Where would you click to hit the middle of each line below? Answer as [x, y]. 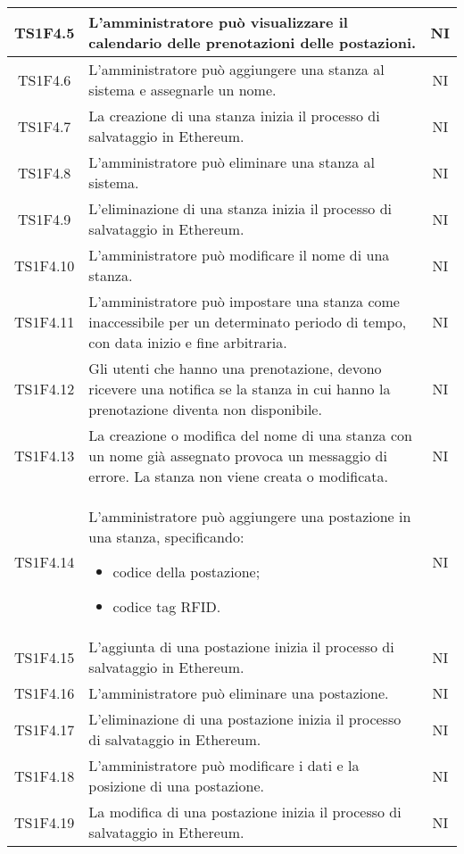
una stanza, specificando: [166, 537]
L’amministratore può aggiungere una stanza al [236, 69]
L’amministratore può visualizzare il [218, 22]
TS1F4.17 [45, 729]
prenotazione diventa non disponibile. [205, 409]
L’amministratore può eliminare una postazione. [239, 693]
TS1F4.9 [45, 219]
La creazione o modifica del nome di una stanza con [250, 435]
